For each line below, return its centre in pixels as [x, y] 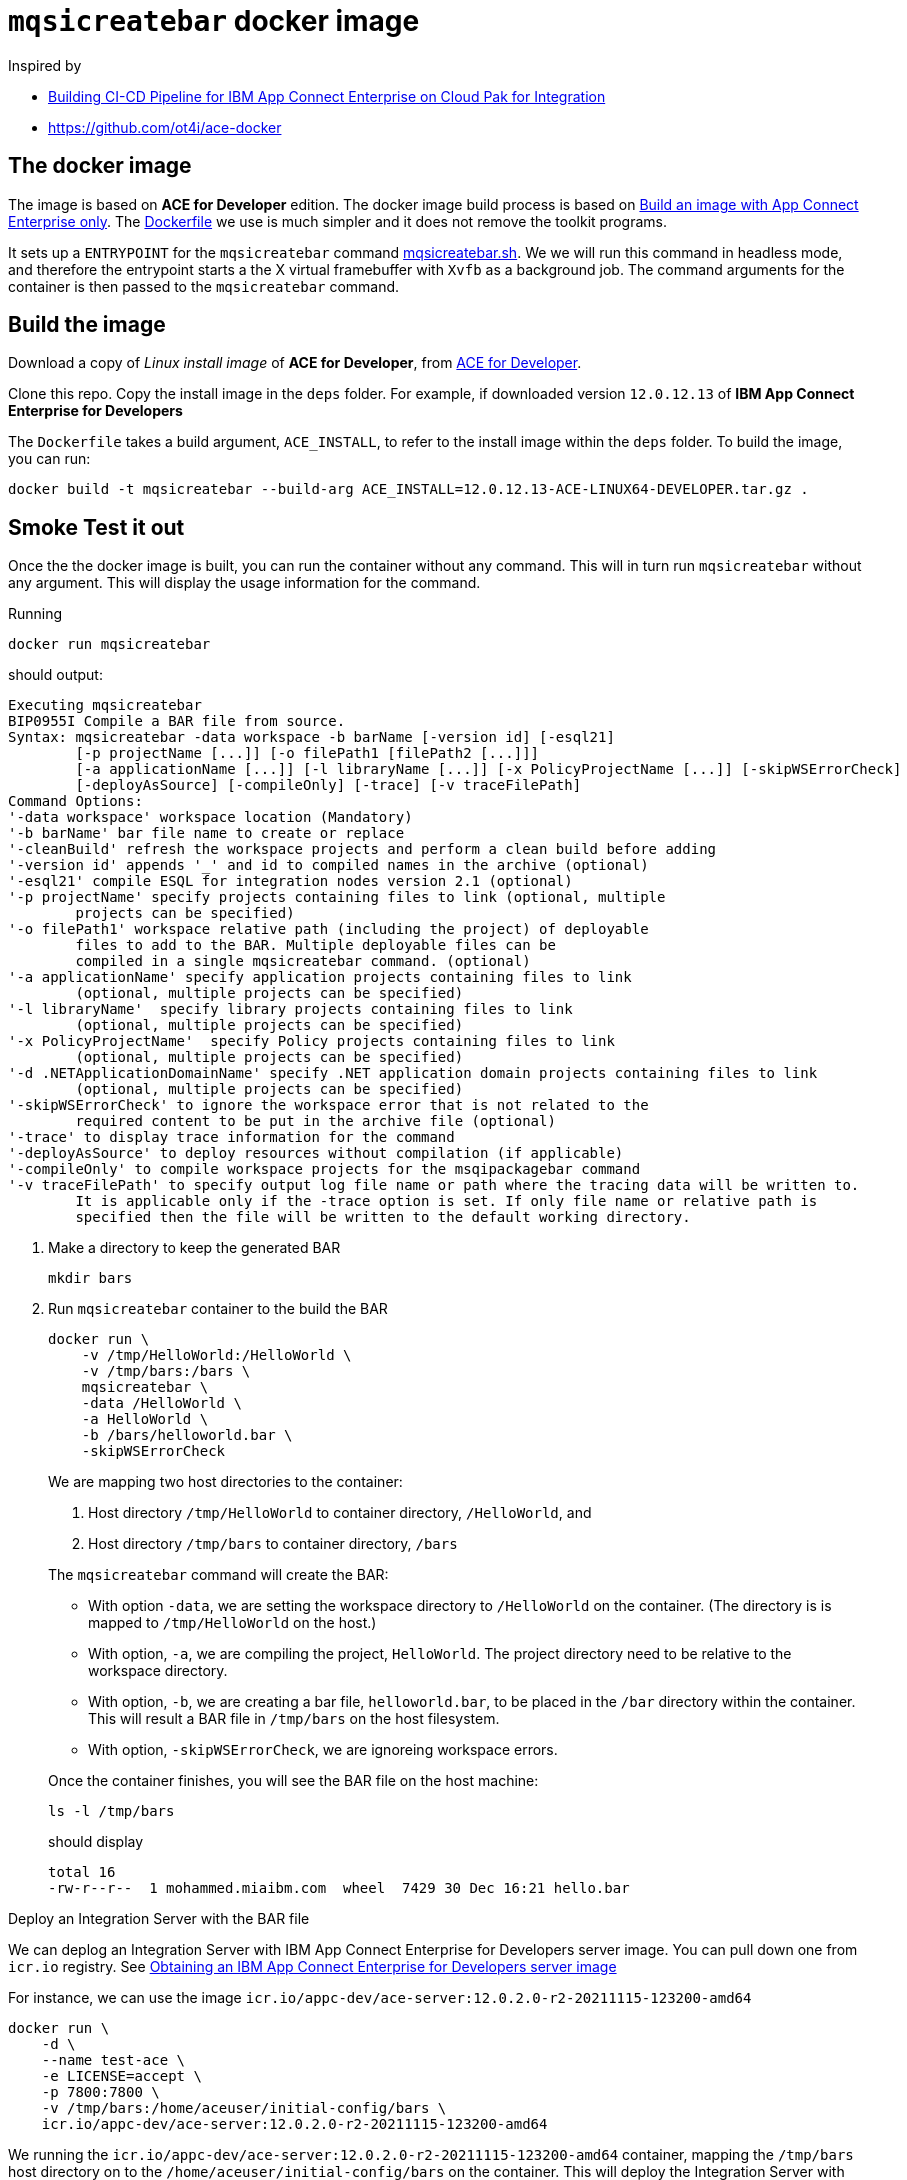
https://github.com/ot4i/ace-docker [165, 127]
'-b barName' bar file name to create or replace [206, 833]
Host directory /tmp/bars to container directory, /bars [273, 1544]
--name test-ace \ [113, 2060]
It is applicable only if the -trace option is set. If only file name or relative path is [446, 1201]
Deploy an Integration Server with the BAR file [159, 1919]
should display [96, 1842]
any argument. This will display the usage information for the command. [244, 583]
